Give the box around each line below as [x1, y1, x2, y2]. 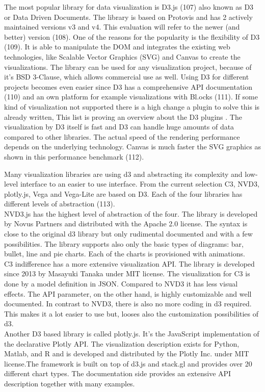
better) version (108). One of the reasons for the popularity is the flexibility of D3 [4, 31, 260, 42]
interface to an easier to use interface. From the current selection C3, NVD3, [20, 178, 259, 189]
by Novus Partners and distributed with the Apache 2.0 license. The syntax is [4, 218, 248, 229]
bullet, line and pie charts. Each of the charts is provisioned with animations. [4, 248, 245, 259]
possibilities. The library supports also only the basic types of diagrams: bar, [4, 238, 244, 249]
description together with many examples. [4, 378, 135, 388]
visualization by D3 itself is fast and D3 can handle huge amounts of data [4, 121, 234, 132]
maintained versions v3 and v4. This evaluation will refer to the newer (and [4, 21, 240, 32]
